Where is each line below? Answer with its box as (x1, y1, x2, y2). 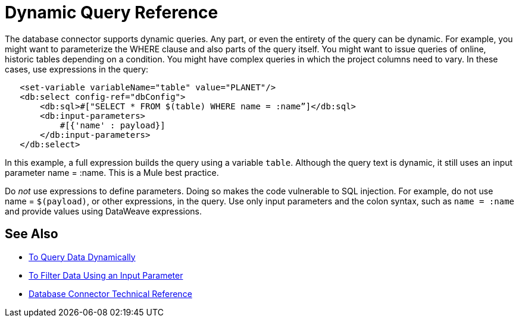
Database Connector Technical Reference (29, 288, 192, 299)
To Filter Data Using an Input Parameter (29, 270, 183, 280)
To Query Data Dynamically (29, 251, 136, 262)
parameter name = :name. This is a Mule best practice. (5, 167, 219, 178)
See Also (5, 226, 58, 242)
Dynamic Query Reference (5, 2, 218, 23)
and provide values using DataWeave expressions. (5, 206, 202, 216)
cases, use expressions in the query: (5, 64, 149, 74)
